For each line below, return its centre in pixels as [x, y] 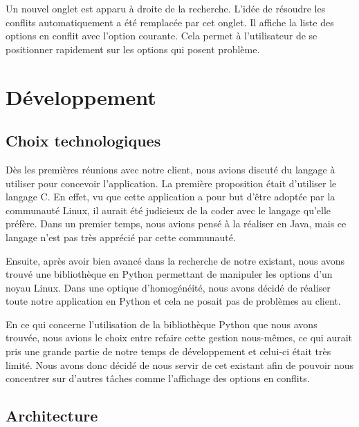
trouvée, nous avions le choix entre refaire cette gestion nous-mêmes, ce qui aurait [179, 338]
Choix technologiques [83, 141]
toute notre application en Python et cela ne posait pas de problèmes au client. [173, 301]
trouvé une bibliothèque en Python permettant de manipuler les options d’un [169, 274]
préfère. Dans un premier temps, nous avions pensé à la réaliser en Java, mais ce [176, 224]
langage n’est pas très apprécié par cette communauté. [121, 237]
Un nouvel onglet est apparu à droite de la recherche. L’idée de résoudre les [166, 8]
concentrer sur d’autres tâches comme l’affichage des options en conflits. [158, 378]
